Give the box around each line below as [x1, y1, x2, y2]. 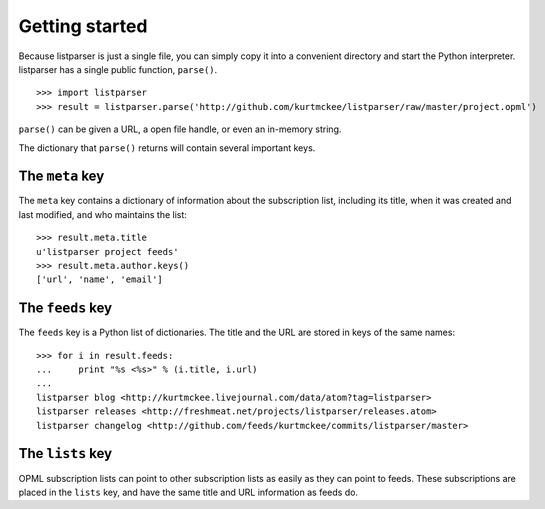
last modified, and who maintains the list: [18, 208, 187, 220]
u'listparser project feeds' [36, 246, 179, 257]
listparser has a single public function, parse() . [18, 63, 218, 75]
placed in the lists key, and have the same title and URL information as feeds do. [18, 486, 359, 498]
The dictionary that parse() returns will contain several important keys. [18, 141, 316, 154]
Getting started [18, 15, 148, 37]
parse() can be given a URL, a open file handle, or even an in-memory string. [18, 123, 342, 135]
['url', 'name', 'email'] [36, 274, 164, 285]
